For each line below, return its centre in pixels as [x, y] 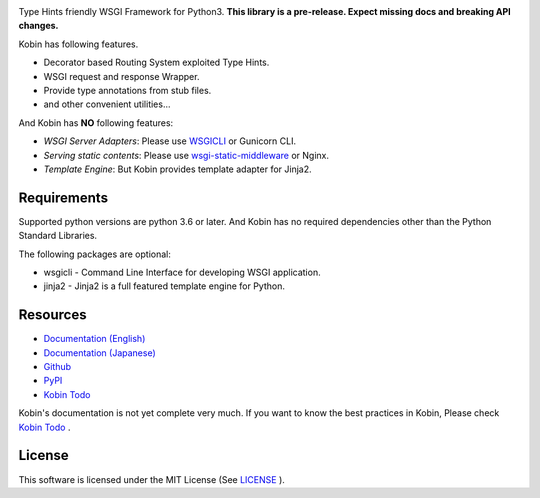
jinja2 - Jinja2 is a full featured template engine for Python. [164, 286]
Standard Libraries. [58, 236]
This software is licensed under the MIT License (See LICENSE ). [151, 479]
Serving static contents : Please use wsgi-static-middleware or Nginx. [186, 155]
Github [57, 367]
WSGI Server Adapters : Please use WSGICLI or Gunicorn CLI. [170, 141]
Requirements [63, 197]
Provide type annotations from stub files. [127, 90]
